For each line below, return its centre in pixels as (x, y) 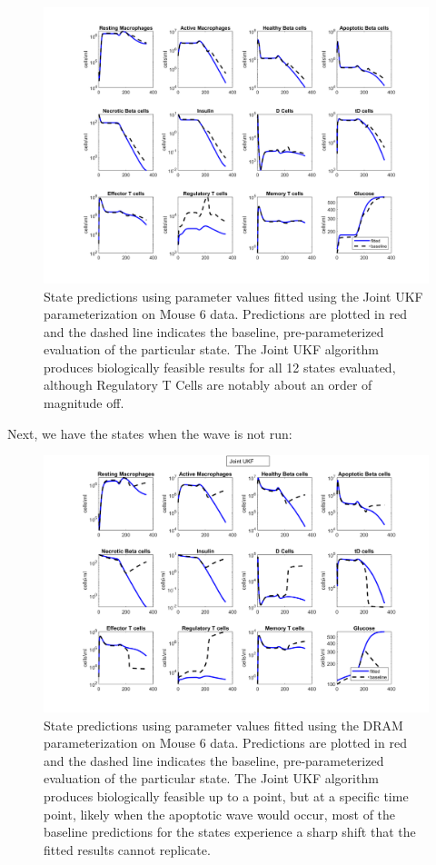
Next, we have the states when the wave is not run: (150, 433)
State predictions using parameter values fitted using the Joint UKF (233, 296)
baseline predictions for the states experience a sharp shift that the (230, 832)
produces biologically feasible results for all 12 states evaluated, (220, 367)
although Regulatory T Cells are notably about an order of (208, 385)
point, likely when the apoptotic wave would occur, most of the (220, 814)
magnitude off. (84, 403)
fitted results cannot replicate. (127, 849)
